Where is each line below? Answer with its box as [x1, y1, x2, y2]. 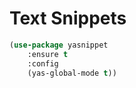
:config [27, 58, 59, 69]
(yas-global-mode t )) [27, 68, 117, 78]
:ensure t [27, 49, 69, 59]
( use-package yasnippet [9, 40, 109, 50]
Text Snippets [9, 7, 127, 30]
